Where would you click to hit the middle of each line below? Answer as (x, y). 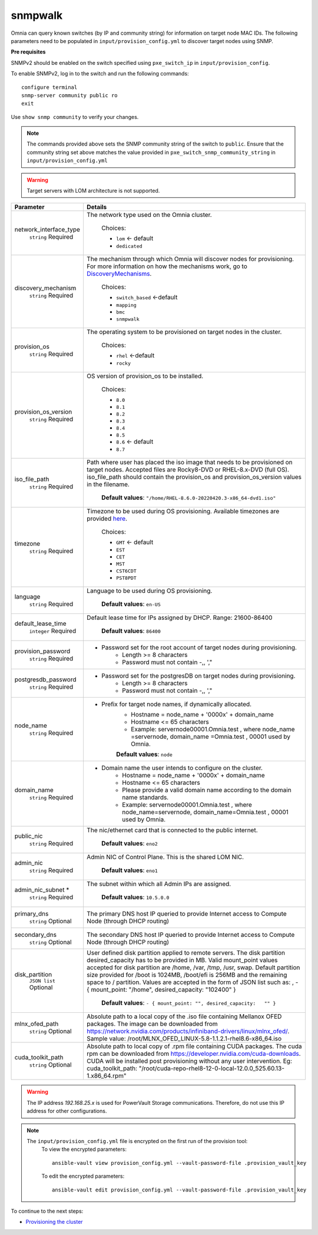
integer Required (53, 631)
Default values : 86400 (131, 631)
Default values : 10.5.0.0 (135, 897)
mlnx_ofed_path (37, 1024)
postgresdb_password (45, 679)
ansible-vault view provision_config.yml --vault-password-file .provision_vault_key (179, 1163)
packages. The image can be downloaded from (152, 1024)
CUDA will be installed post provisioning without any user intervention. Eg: (189, 1061)
